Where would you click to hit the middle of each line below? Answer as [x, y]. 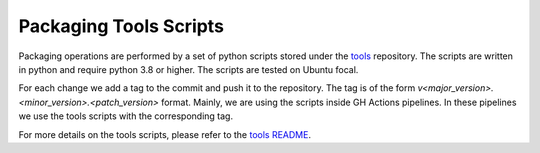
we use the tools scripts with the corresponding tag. [126, 116]
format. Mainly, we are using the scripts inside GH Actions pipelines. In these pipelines [338, 102]
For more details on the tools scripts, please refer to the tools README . [165, 134]
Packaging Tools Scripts [121, 26]
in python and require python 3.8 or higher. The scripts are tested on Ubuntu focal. [188, 69]
